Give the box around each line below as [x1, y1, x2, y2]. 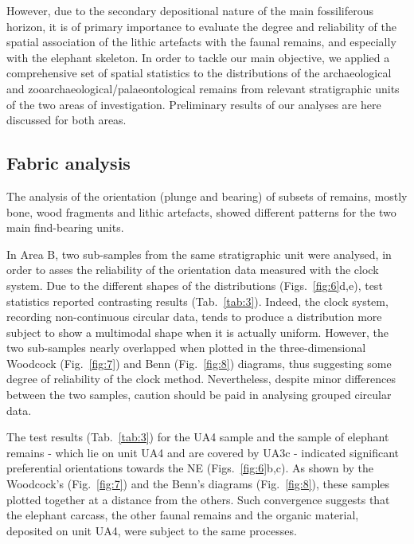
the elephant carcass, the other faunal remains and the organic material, [6, 507, 359, 523]
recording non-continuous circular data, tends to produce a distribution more [6, 308, 382, 325]
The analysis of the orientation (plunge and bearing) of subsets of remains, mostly [6, 187, 408, 204]
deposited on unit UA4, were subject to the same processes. [6, 522, 297, 538]
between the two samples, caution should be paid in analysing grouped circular [6, 386, 392, 403]
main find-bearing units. [6, 219, 124, 236]
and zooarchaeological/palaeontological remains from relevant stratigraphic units [6, 80, 400, 96]
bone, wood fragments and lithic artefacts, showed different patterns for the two [6, 203, 396, 220]
